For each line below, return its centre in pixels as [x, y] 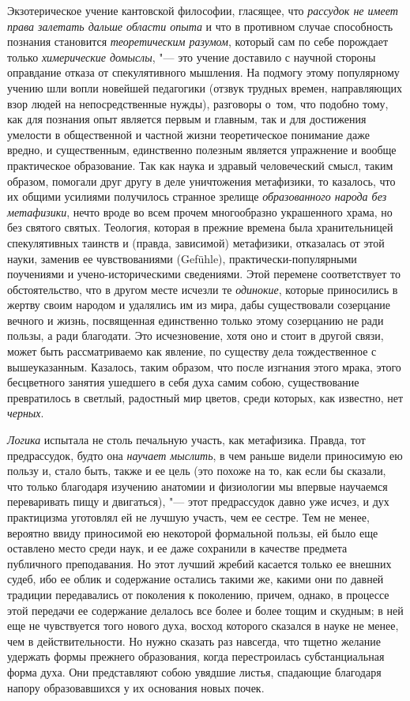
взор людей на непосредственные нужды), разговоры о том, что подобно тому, [198, 103]
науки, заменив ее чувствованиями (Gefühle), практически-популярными [182, 258]
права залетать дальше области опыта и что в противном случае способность [200, 26]
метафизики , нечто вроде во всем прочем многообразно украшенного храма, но [200, 211]
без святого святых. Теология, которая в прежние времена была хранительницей [200, 227]
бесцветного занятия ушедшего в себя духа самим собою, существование [183, 382]
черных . [26, 413]
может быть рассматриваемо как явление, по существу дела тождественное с [192, 351]
